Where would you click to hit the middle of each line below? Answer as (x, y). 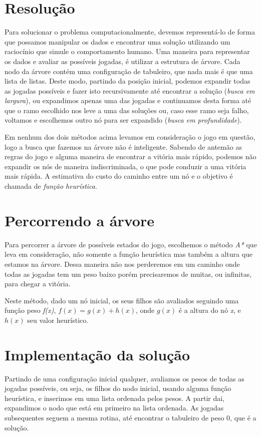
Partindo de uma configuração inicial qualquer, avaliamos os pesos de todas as (124, 378)
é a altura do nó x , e (210, 310)
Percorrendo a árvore (79, 220)
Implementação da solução (97, 354)
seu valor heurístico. (58, 320)
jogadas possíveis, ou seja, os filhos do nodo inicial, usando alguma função (118, 388)
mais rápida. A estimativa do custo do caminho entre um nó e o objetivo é (119, 176)
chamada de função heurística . (51, 186)
